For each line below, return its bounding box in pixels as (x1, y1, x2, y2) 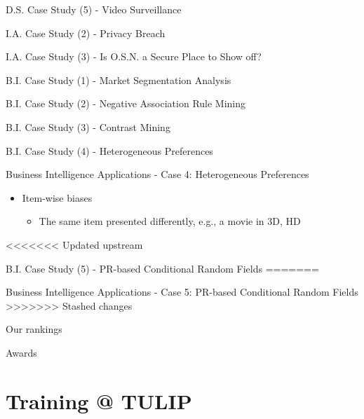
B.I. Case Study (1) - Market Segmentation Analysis (6, 72, 231, 87)
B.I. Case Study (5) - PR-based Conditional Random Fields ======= (6, 261, 319, 275)
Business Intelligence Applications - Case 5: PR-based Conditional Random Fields (6, 284, 358, 299)
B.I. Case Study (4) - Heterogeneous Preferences (6, 143, 213, 158)
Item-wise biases (22, 190, 93, 205)
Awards (6, 345, 37, 359)
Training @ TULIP (6, 386, 192, 415)
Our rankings (6, 322, 62, 336)
